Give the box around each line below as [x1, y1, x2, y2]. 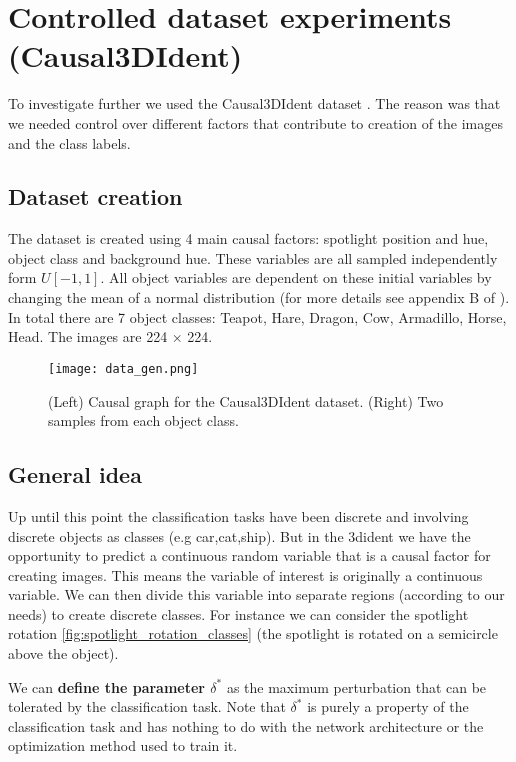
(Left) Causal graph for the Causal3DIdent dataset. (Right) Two [48, 390, 444, 411]
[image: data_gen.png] [48, 361, 199, 376]
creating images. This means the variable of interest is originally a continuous [8, 564, 483, 585]
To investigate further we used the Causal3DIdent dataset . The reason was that [8, 93, 501, 114]
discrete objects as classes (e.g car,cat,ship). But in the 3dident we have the [8, 525, 471, 546]
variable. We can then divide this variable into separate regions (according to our [8, 584, 505, 605]
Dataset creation [8, 181, 183, 212]
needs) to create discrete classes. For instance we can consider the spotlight [8, 603, 469, 624]
